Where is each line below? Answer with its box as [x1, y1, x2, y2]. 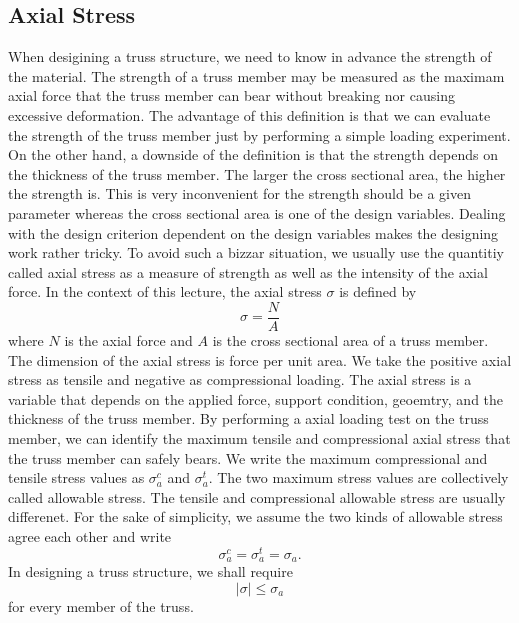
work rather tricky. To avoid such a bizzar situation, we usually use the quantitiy [8, 242, 504, 263]
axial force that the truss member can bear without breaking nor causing [8, 85, 455, 106]
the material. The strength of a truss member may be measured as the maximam [8, 65, 505, 86]
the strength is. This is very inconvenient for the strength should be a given [8, 183, 472, 204]
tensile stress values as [8, 467, 145, 488]
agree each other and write [8, 525, 172, 546]
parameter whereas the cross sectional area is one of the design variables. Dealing [8, 202, 506, 223]
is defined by [339, 281, 417, 302]
